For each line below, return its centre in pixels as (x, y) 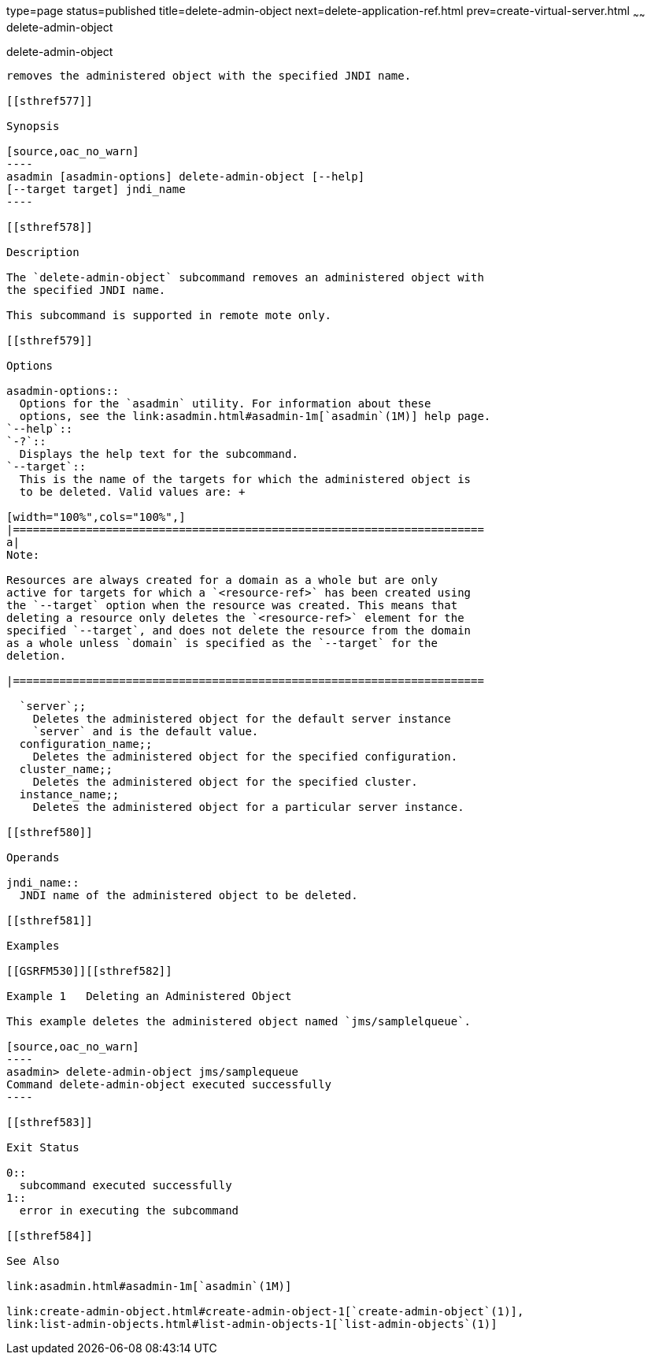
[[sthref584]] (50, 1235)
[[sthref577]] (50, 100)
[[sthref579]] (50, 340)
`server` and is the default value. (146, 731)
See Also (33, 1261)
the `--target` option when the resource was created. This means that (232, 605)
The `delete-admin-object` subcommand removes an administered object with (245, 277)
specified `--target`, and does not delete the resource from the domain (239, 630)
